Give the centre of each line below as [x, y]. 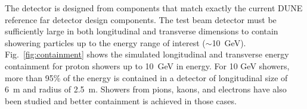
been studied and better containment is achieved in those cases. [121, 100]
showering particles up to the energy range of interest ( [105, 42]
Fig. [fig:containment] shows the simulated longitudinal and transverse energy [147, 54]
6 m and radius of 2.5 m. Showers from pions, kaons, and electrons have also [146, 89]
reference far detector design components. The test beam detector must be [141, 19]
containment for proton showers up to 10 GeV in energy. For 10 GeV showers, [147, 65]
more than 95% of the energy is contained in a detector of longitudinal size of [146, 77]
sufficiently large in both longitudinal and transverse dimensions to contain [142, 31]
